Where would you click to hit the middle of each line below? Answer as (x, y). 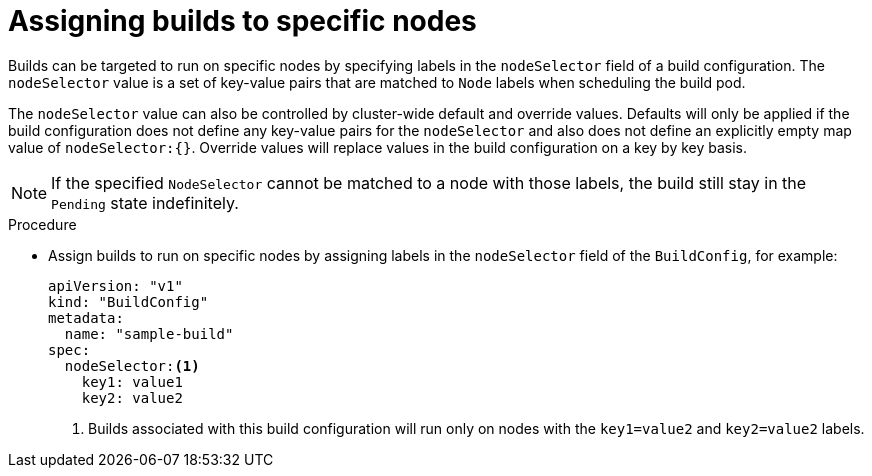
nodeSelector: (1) (132, 365)
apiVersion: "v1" (115, 285)
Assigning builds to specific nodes (242, 21)
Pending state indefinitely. (145, 202)
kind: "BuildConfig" (128, 301)
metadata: (86, 317)
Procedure (42, 224)
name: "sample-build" (149, 333)
